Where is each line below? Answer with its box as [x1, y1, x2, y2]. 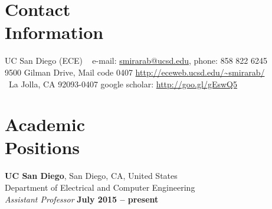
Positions [5, 135, 80, 159]
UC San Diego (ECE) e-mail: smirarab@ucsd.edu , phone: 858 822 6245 [5, 54, 267, 67]
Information [5, 20, 104, 44]
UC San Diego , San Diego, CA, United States [5, 169, 178, 182]
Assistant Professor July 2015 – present [5, 192, 159, 205]
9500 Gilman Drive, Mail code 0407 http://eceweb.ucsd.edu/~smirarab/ [5, 66, 265, 78]
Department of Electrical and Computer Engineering [5, 181, 195, 193]
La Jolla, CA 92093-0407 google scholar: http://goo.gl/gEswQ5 [8, 77, 237, 90]
